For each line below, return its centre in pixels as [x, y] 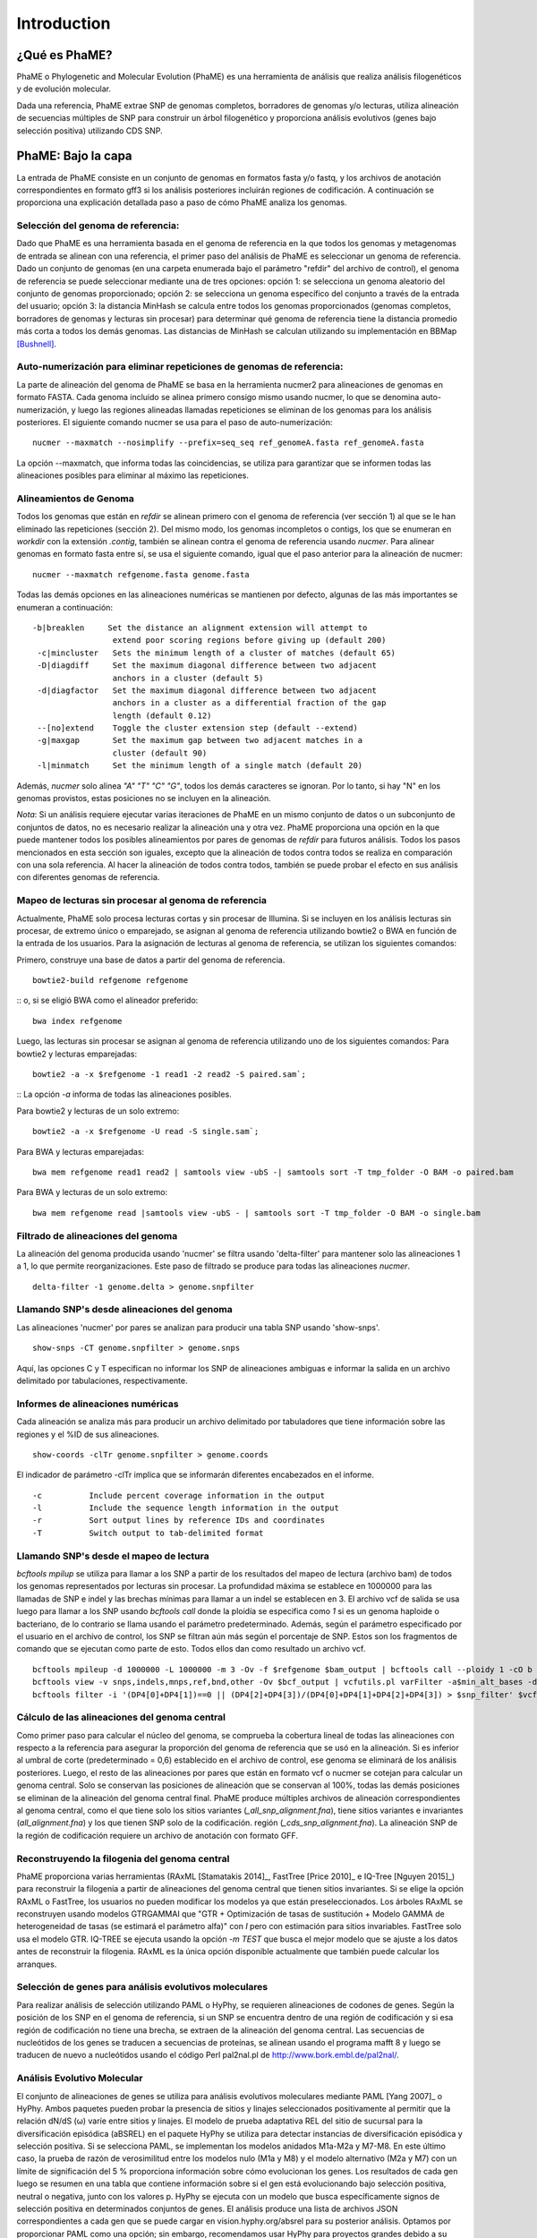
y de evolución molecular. [64, 89]
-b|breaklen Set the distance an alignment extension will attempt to [200, 628]
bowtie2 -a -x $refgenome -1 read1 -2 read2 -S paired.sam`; [169, 1075]
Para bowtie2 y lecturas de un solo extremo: [98, 1111]
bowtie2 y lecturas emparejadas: [77, 1054]
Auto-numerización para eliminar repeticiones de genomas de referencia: [180, 367]
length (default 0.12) [162, 715]
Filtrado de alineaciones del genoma [97, 1235]
